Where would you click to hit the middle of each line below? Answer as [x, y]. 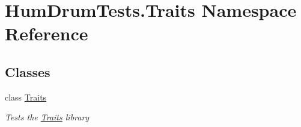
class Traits [26, 97]
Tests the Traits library [47, 117]
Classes [28, 71]
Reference [47, 33]
